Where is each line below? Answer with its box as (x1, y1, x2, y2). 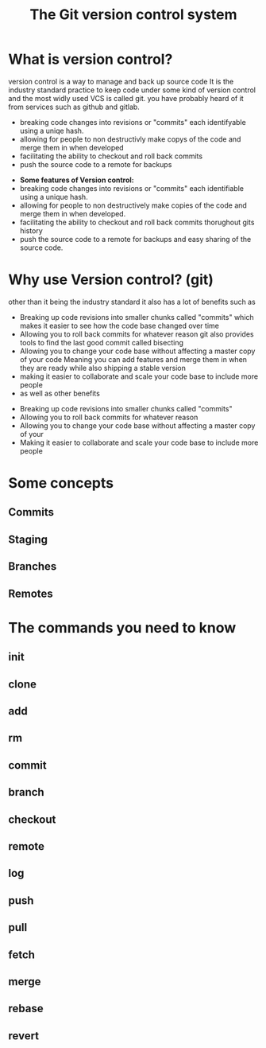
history (19, 225, 44, 236)
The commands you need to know (8, 618, 237, 637)
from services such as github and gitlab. (8, 102, 141, 111)
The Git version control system (29, 6, 237, 24)
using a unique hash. (19, 192, 89, 201)
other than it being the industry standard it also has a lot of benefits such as (8, 297, 256, 306)
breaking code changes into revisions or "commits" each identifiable (19, 183, 245, 193)
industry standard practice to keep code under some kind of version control (8, 85, 256, 95)
